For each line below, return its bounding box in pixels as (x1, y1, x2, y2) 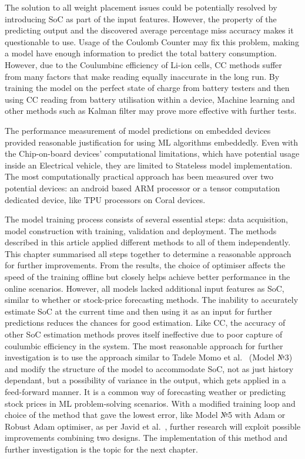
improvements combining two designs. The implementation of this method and (5, 431, 287, 444)
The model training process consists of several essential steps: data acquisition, (5, 213, 288, 225)
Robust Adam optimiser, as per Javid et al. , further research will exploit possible (5, 420, 301, 432)
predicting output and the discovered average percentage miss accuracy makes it (5, 24, 294, 36)
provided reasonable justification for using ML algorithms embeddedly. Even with (5, 136, 299, 148)
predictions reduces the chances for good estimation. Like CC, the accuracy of (5, 316, 286, 329)
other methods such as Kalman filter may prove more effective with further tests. (5, 104, 297, 117)
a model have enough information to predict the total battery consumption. (5, 47, 277, 59)
